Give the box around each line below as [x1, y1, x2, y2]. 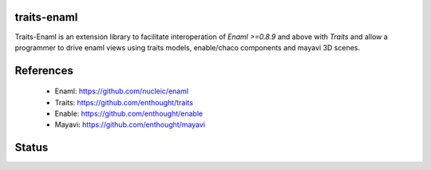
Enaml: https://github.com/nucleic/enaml [54, 86, 189, 96]
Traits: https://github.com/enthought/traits [54, 97, 193, 107]
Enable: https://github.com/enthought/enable [54, 109, 204, 119]
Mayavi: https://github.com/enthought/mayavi [54, 120, 206, 129]
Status [14, 140, 49, 155]
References [14, 64, 73, 77]
